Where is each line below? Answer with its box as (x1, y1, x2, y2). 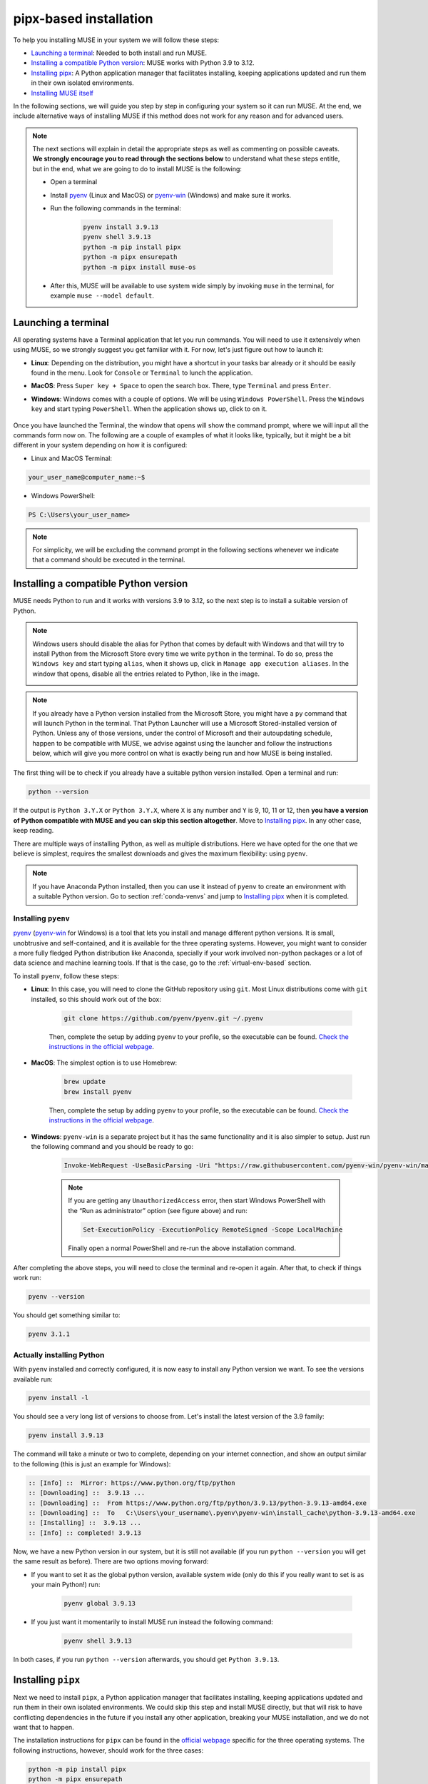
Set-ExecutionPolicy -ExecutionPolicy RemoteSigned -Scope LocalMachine (83, 1225, 343, 1234)
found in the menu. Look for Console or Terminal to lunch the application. (31, 368, 253, 377)
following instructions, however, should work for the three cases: (13, 1745, 203, 1755)
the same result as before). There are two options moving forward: (13, 1557, 209, 1566)
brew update (63, 1078, 106, 1086)
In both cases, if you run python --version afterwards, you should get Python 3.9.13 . (13, 1655, 280, 1663)
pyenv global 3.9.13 (63, 1599, 136, 1607)
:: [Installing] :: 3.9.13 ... (28, 1519, 142, 1527)
